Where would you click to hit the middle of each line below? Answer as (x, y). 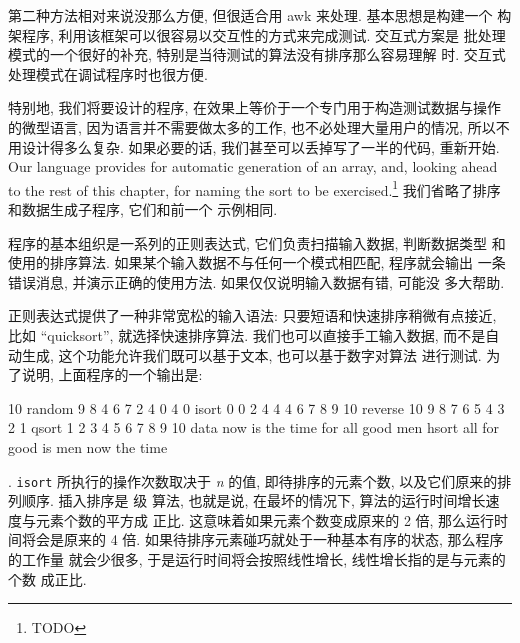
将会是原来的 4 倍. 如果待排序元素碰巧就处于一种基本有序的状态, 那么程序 (262, 539)
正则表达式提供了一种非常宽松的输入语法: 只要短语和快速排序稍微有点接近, (252, 315)
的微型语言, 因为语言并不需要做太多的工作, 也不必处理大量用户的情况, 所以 (252, 126)
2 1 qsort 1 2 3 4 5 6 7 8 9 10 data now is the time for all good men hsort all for (254, 427)
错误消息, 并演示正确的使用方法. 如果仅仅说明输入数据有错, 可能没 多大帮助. (256, 281)
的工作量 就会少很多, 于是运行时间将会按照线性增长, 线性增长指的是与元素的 (257, 558)
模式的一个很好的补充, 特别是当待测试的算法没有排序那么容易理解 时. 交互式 (257, 54)
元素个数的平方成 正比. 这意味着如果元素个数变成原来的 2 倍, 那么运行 (265, 519)
